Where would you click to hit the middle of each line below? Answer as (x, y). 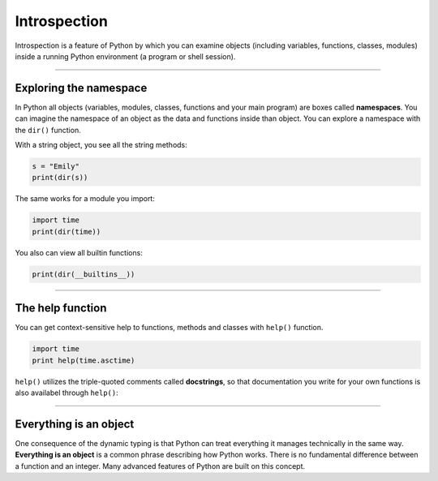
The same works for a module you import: (85, 199)
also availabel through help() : (67, 393)
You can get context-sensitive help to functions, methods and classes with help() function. (169, 328)
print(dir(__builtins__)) (84, 274)
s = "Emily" (56, 166)
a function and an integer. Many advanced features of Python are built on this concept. (160, 466)
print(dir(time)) (67, 232)
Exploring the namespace (81, 88)
